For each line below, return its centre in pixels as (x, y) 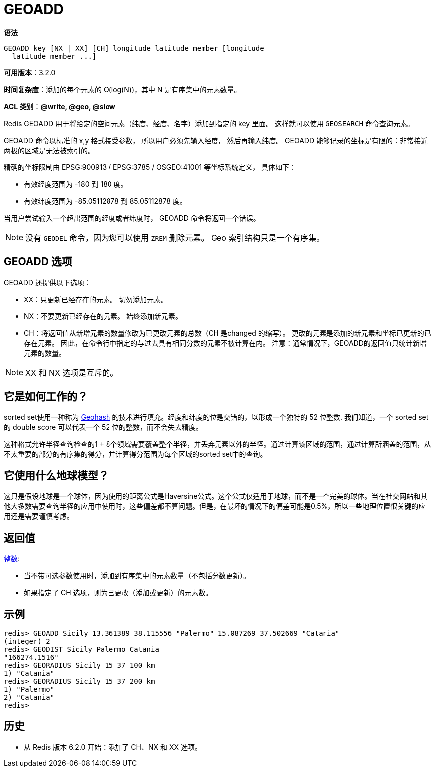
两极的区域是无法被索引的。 (49, 150)
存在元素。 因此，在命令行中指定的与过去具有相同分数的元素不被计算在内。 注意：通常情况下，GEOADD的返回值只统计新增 (225, 343)
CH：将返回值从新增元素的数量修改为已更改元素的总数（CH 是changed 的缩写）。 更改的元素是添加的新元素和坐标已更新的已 (227, 333)
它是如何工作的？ (46, 397)
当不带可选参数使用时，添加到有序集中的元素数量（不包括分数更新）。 (137, 576)
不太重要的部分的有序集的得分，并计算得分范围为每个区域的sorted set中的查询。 (136, 454)
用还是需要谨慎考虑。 (39, 516)
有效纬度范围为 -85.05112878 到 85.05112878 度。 (105, 201)
